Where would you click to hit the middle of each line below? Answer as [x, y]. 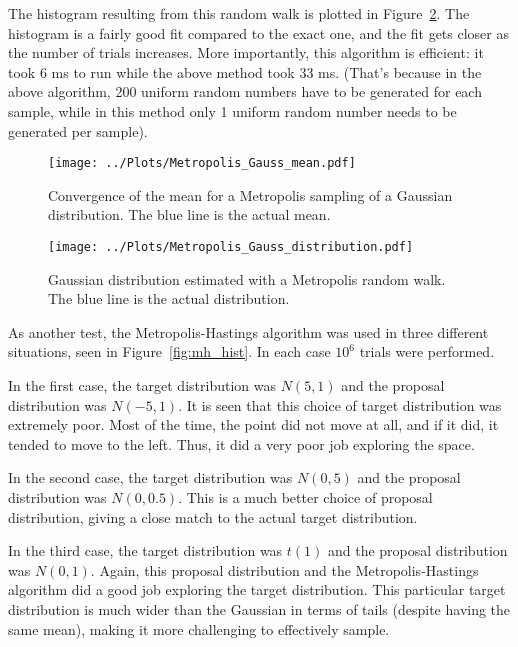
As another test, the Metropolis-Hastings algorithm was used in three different [248, 331]
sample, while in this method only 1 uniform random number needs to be [232, 110]
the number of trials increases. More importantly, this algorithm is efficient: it [246, 52]
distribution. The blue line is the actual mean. [189, 214]
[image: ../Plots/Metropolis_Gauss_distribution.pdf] [231, 247]
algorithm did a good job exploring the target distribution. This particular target [257, 589]
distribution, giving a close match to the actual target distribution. [213, 516]
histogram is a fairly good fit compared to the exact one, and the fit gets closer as [259, 32]
